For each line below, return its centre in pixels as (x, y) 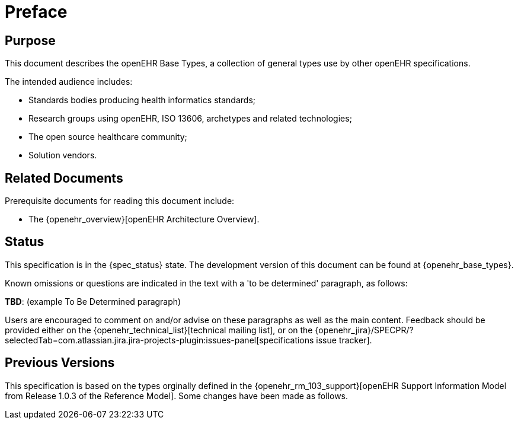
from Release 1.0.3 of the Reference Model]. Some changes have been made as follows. (177, 396)
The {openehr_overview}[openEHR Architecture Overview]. (144, 219)
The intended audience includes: (69, 82)
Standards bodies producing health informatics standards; (142, 100)
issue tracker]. (344, 340)
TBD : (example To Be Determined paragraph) (93, 301)
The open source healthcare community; (108, 137)
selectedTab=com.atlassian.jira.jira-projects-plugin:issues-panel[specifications (159, 340)
